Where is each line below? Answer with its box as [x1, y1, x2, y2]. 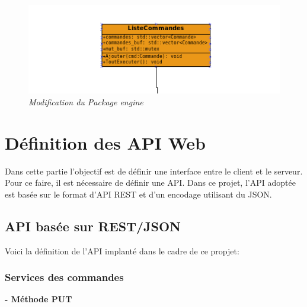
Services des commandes [5, 270, 124, 285]
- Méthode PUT [5, 293, 72, 305]
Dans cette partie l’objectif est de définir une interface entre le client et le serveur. [5, 164, 303, 177]
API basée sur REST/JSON [5, 216, 181, 235]
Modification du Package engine [28, 95, 143, 108]
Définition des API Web [5, 130, 206, 154]
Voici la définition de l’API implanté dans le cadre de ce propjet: [5, 244, 239, 257]
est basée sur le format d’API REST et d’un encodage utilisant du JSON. [5, 188, 272, 200]
